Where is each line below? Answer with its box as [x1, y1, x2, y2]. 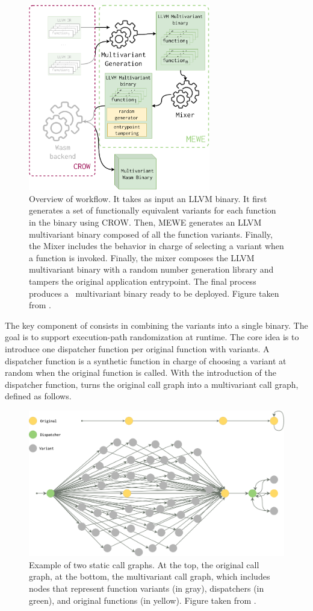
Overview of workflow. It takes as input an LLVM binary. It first [29, 192, 267, 204]
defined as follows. [5, 390, 72, 402]
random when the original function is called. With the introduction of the [5, 366, 276, 379]
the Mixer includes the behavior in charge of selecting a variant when [29, 239, 284, 252]
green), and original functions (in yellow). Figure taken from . [29, 594, 256, 606]
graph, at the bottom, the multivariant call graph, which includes [29, 570, 270, 583]
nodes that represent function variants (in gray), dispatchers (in [29, 582, 264, 595]
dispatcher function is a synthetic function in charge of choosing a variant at [5, 354, 287, 367]
